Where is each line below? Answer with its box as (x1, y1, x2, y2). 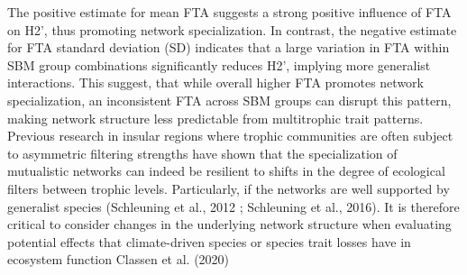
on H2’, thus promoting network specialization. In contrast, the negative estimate (7, 20, 457, 39)
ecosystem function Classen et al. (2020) (7, 250, 230, 269)
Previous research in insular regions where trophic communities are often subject (7, 126, 453, 145)
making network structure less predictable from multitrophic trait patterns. (7, 108, 424, 127)
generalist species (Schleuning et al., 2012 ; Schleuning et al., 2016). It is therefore (7, 197, 460, 215)
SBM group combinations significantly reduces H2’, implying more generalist (7, 55, 431, 74)
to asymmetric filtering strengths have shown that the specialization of (7, 143, 398, 162)
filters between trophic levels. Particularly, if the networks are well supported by (7, 179, 450, 197)
